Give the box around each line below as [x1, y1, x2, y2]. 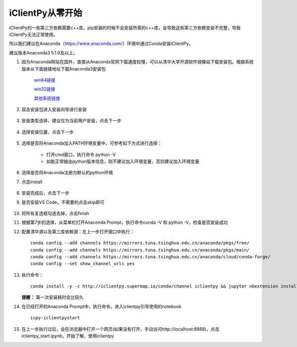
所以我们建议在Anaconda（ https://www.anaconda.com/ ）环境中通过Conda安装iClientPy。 [9, 41, 194, 47]
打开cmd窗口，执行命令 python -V [46, 151, 116, 157]
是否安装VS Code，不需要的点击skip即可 [21, 199, 104, 205]
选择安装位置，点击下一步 [21, 129, 74, 135]
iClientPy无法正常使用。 [9, 31, 58, 37]
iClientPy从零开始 [9, 7, 82, 18]
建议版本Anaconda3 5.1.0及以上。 [9, 50, 78, 55]
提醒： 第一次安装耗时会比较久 [21, 295, 84, 300]
